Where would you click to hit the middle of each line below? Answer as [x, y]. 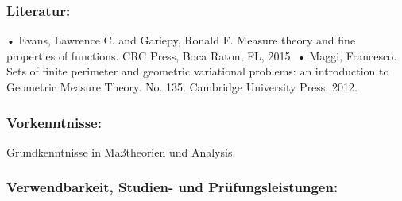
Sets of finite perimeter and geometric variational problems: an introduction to [198, 71]
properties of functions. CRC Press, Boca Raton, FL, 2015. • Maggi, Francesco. [202, 55]
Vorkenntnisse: [54, 122]
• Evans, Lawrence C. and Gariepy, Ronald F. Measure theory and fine [181, 40]
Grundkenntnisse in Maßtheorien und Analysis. [121, 151]
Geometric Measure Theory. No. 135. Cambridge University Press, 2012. [182, 87]
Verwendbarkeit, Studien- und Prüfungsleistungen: [172, 187]
